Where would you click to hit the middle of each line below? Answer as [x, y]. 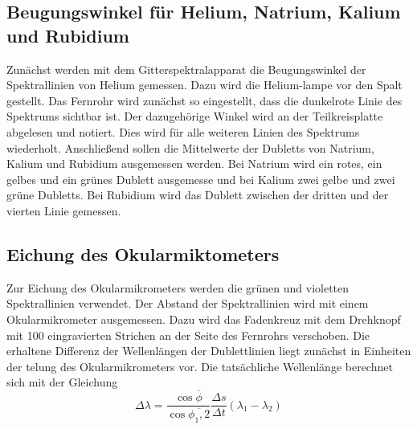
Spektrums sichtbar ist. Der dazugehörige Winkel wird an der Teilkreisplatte [195, 116]
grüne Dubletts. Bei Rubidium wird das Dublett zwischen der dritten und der [198, 195]
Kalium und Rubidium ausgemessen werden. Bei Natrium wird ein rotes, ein [194, 163]
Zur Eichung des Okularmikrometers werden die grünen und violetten [178, 287]
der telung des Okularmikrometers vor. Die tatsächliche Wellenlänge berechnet [200, 366]
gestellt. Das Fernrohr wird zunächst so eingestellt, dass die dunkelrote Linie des [204, 100]
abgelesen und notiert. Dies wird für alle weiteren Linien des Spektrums [183, 131]
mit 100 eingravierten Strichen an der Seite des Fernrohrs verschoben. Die [188, 335]
